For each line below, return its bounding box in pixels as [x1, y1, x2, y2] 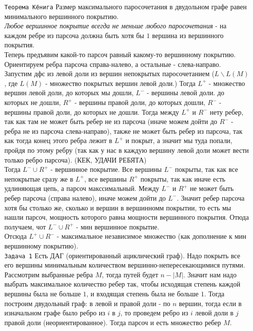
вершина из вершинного [152, 30, 224, 40]
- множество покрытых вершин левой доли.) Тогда [45, 78, 195, 88]
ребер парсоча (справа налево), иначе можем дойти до [4, 192, 166, 203]
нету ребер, [210, 106, 244, 117]
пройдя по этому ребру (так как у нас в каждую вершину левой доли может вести [4, 145, 249, 155]
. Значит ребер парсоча [176, 192, 245, 203]
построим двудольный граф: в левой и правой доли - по [4, 298, 171, 308]
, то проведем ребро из [120, 308, 189, 318]
